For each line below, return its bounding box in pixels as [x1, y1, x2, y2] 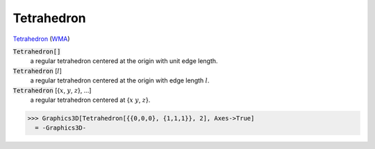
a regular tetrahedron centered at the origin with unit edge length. [30, 57, 218, 65]
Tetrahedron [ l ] [12, 67, 62, 75]
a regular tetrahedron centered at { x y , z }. [30, 96, 151, 104]
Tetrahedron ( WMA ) [12, 35, 70, 43]
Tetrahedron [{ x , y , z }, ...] [12, 86, 92, 94]
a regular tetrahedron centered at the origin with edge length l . [30, 76, 210, 85]
